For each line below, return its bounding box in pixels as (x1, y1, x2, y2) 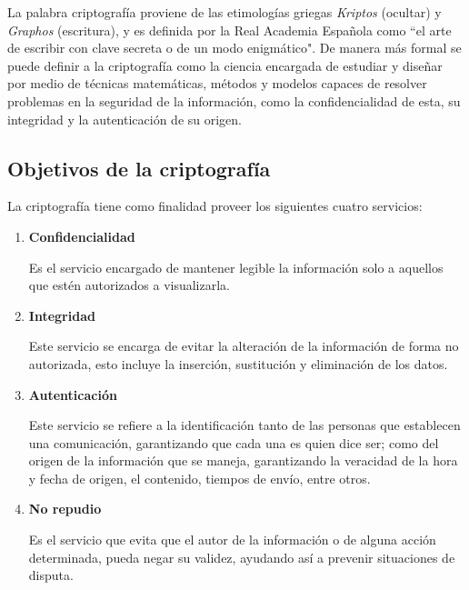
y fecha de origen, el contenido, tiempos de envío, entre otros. (28, 468, 371, 487)
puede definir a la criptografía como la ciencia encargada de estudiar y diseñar (7, 55, 443, 75)
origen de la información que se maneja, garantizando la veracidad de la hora (28, 451, 458, 470)
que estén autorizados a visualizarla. (28, 275, 230, 295)
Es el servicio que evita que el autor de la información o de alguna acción (28, 530, 436, 549)
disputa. (28, 565, 74, 585)
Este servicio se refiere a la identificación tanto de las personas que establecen (28, 415, 461, 435)
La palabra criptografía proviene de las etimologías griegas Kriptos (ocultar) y (7, 3, 442, 21)
